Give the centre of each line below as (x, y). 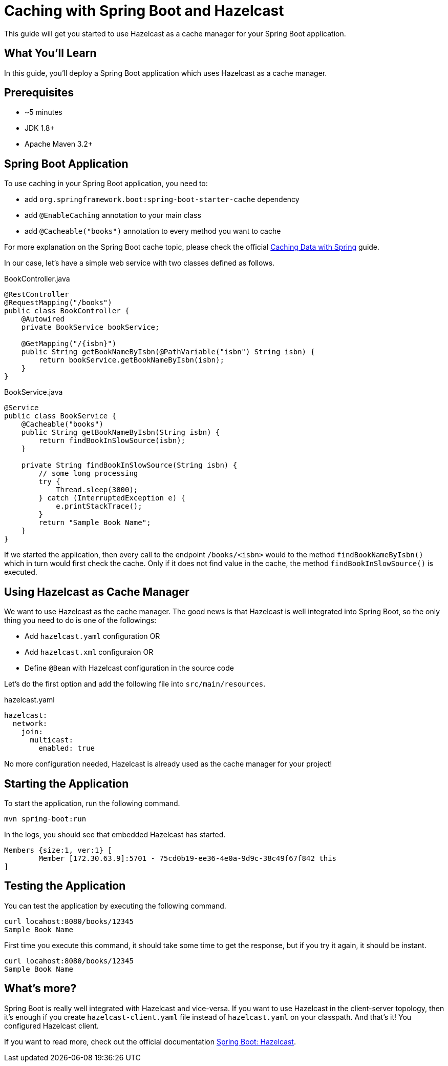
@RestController (37, 295)
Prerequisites (39, 93)
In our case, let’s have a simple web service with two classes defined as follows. (140, 263)
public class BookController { (67, 311)
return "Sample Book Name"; (95, 523)
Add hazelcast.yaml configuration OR (92, 636)
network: (30, 724)
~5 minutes (44, 112)
